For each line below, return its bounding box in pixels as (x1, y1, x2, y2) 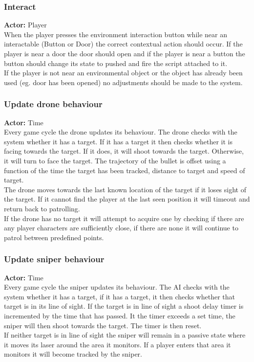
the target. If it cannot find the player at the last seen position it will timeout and (4, 194, 250, 204)
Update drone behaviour (4, 98, 103, 110)
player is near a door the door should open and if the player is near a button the (4, 48, 245, 58)
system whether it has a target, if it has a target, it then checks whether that (4, 291, 235, 301)
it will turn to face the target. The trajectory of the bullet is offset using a (4, 155, 226, 165)
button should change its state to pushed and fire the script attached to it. (4, 58, 228, 68)
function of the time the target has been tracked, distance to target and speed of (4, 165, 245, 175)
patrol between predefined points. (4, 232, 104, 242)
